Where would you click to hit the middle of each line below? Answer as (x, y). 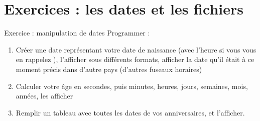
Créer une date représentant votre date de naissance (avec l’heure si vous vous (136, 49)
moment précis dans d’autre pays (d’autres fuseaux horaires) (109, 69)
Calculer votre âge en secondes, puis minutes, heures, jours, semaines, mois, (132, 86)
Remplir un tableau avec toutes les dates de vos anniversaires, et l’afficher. (130, 112)
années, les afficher (44, 96)
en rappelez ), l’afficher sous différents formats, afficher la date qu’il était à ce (135, 59)
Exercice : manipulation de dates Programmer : (77, 33)
